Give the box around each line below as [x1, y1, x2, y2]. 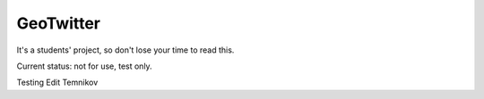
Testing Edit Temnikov [16, 77, 99, 88]
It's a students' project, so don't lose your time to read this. [16, 45, 235, 55]
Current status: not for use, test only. [16, 61, 152, 71]
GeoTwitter [16, 13, 101, 33]
